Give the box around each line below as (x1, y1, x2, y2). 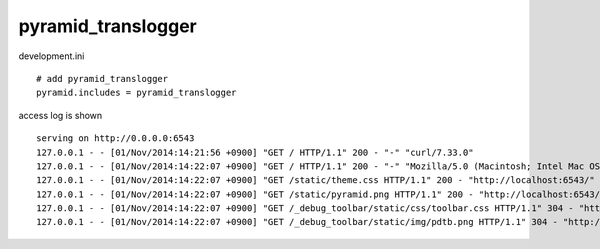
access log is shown (18, 109, 103, 121)
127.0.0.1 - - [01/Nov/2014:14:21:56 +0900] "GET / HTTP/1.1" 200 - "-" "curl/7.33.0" (36, 146, 474, 158)
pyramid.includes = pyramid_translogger (36, 87, 237, 99)
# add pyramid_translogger (36, 73, 169, 84)
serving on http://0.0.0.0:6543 (36, 133, 195, 144)
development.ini (18, 50, 85, 62)
